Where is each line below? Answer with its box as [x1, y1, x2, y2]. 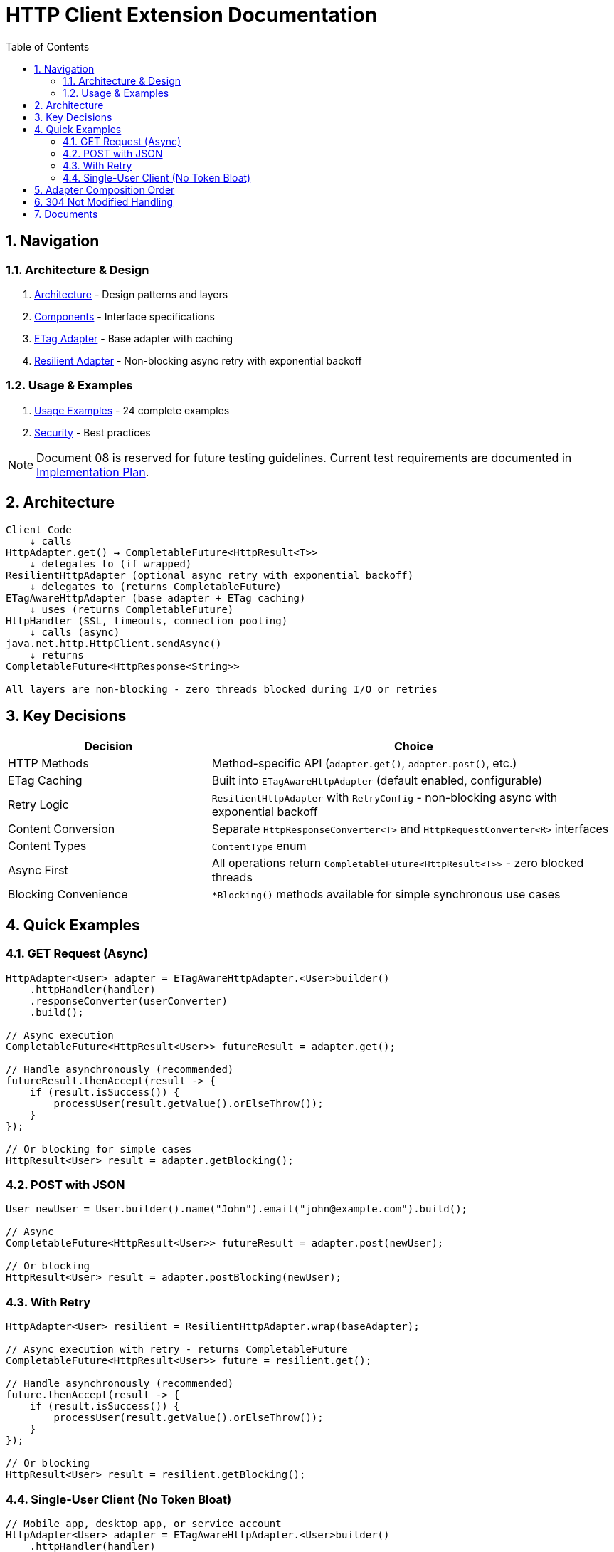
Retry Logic [8, 797, 69, 812]
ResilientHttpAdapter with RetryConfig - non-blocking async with [211, 790, 558, 805]
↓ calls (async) [29, 626, 120, 638]
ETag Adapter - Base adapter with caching [34, 332, 233, 345]
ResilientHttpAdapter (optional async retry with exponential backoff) [6, 569, 414, 581]
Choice [393, 739, 433, 754]
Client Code [6, 523, 72, 535]
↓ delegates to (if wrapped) [29, 557, 192, 570]
